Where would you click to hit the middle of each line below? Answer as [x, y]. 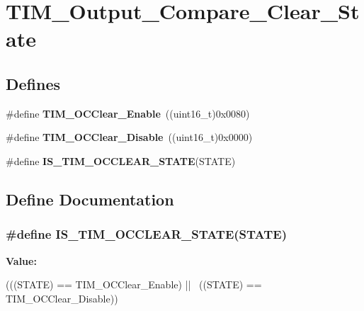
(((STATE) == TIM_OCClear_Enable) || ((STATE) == [134, 284]
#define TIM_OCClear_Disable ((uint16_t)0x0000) [129, 137]
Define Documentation [90, 199]
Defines [33, 83]
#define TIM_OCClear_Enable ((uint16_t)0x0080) [128, 113]
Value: [21, 260]
